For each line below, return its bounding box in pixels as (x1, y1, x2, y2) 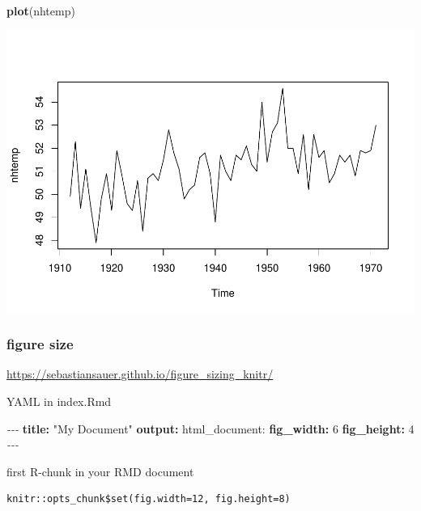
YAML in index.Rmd (6, 392, 112, 409)
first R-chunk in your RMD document (6, 462, 194, 479)
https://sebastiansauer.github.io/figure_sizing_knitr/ (6, 365, 274, 382)
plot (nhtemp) (6, 2, 75, 19)
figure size (6, 334, 74, 354)
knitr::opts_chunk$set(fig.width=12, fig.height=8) (6, 493, 291, 505)
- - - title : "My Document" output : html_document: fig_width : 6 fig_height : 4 (6, 420, 415, 437)
